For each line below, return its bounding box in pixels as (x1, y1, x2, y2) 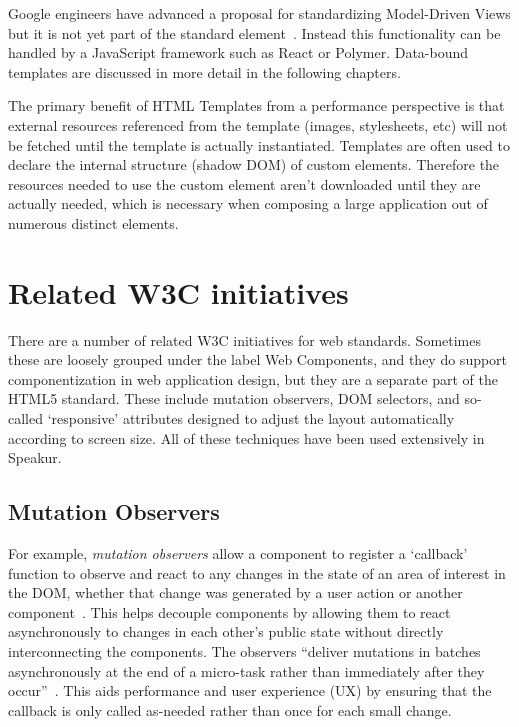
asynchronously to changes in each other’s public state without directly (8, 621, 444, 642)
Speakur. (8, 447, 62, 468)
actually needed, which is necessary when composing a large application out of (8, 193, 488, 214)
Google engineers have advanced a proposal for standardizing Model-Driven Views (8, 3, 511, 23)
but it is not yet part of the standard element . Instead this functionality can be (8, 22, 501, 43)
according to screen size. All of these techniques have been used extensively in (8, 427, 485, 448)
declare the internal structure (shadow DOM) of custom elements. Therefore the (8, 154, 500, 175)
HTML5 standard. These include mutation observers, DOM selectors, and (8, 388, 460, 409)
